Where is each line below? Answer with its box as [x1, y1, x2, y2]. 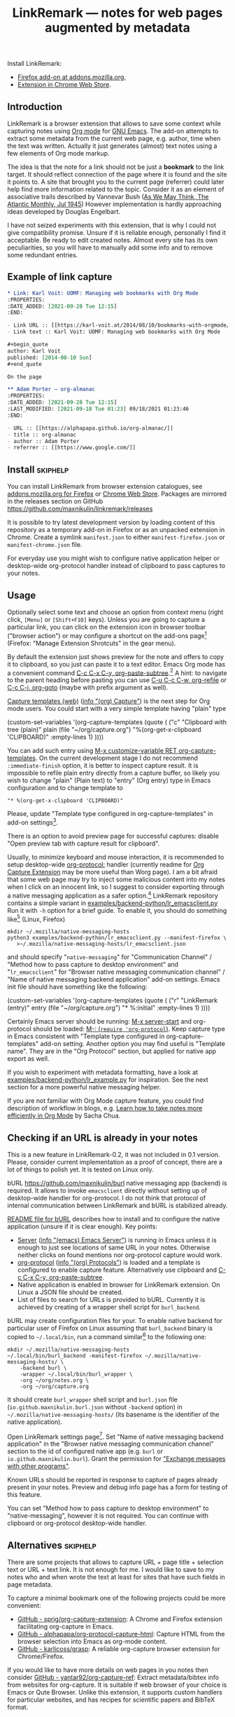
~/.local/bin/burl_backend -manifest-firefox [7, 1352, 142, 1359]
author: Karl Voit [7, 347, 61, 355]
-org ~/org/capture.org [20, 1383, 90, 1390]
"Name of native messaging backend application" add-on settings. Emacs [7, 975, 220, 984]
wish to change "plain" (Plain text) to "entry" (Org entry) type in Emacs [7, 776, 211, 785]
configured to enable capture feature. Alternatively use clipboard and [17, 1265, 218, 1274]
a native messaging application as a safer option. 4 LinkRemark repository [7, 890, 218, 900]
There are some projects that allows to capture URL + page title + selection [7, 1558, 224, 1566]
